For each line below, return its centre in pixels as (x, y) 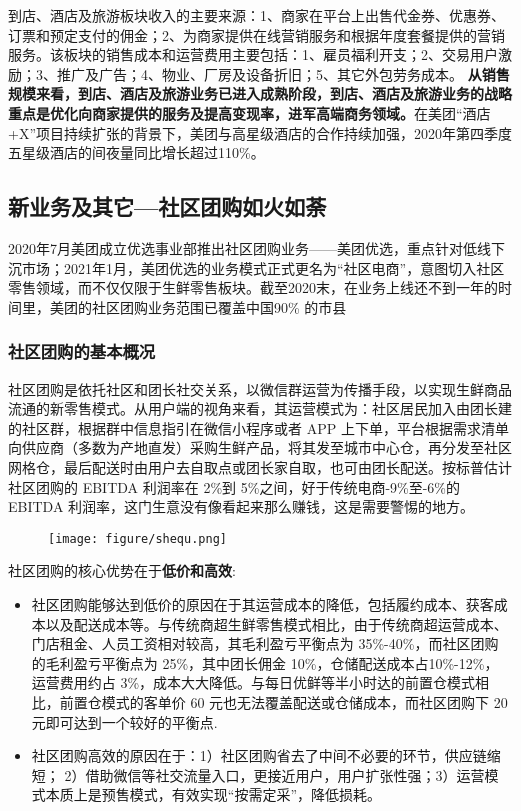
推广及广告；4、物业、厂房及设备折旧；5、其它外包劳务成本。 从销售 (283, 73)
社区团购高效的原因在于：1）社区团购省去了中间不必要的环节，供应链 (259, 755)
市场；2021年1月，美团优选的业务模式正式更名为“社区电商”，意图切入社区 (263, 267)
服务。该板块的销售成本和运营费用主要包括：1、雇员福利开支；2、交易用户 (253, 54)
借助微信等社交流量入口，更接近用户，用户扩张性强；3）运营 (285, 774)
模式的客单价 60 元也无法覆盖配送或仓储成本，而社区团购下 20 (304, 701)
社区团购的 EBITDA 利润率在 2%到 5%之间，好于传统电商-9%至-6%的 (234, 486)
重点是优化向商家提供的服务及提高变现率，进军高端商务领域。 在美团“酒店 (249, 112)
